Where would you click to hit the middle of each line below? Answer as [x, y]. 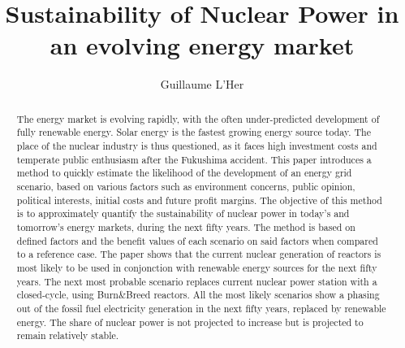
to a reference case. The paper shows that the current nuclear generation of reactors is [199, 254]
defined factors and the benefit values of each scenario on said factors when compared [197, 240]
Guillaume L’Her [202, 84]
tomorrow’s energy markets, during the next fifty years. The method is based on [186, 226]
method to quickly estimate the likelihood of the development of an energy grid [184, 173]
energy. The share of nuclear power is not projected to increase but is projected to [190, 322]
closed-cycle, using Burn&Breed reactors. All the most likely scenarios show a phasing [198, 295]
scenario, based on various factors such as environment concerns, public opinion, [186, 186]
